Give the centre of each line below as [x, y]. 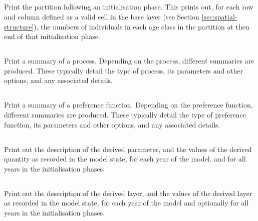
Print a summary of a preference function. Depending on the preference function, [128, 105]
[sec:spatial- [219, 16]
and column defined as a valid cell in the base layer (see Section [102, 16]
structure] [19, 26]
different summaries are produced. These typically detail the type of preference [125, 114]
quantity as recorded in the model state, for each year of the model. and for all [125, 159]
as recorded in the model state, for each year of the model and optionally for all [126, 203]
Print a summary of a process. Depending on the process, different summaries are [129, 61]
